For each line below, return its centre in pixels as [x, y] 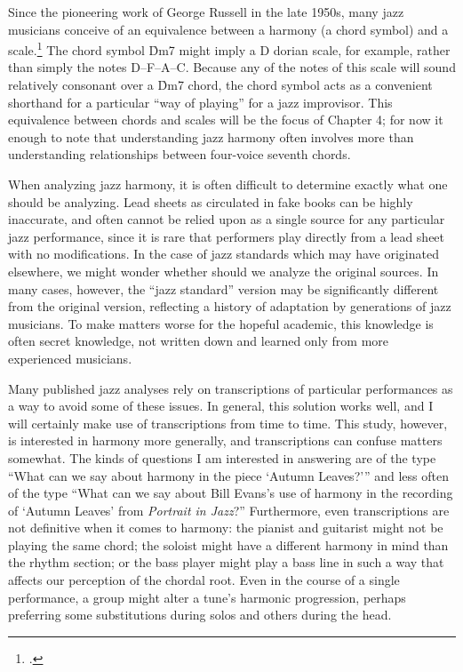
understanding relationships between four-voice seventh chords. [180, 154]
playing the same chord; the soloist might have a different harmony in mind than [228, 544]
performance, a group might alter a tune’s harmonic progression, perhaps [207, 597]
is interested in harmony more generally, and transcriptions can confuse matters [225, 440]
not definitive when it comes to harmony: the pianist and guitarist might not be [226, 528]
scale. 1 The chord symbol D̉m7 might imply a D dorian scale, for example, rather [229, 48]
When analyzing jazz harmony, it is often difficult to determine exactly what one [228, 184]
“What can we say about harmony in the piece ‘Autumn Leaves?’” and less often [228, 475]
